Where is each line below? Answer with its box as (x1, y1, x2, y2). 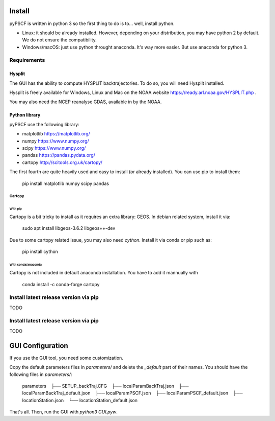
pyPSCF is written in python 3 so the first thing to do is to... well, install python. (9, 20, 175, 27)
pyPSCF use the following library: (9, 121, 79, 127)
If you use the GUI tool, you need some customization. (9, 355, 123, 361)
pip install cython (22, 248, 59, 254)
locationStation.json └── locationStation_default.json (22, 397, 137, 403)
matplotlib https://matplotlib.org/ (22, 131, 90, 137)
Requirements (9, 57, 45, 64)
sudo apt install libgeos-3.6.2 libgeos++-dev (22, 225, 116, 231)
